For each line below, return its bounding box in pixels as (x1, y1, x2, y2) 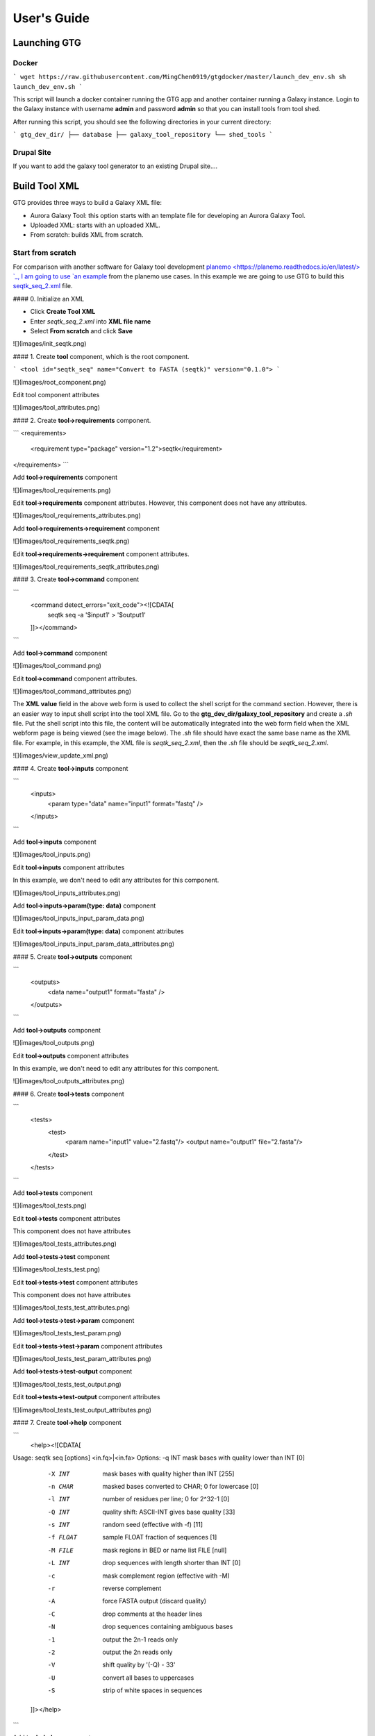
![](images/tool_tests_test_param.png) (12, 1329, 122, 1337)
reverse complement (102, 1584, 162, 1593)
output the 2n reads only (102, 1648, 173, 1656)
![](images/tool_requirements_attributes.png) (12, 511, 142, 520)
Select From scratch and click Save (30, 326, 133, 335)
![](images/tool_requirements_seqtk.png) (12, 537, 130, 545)
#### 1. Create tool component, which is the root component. (12, 352, 190, 360)
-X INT (47, 1469, 70, 1478)
